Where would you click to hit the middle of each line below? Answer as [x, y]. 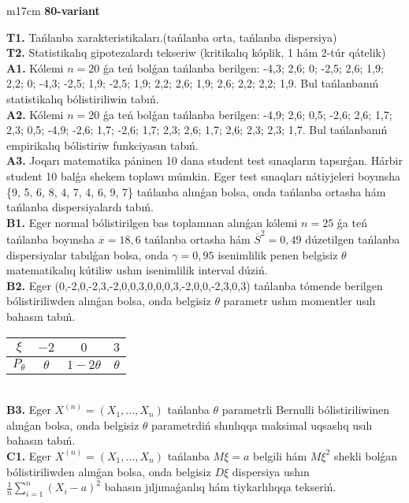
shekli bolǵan [366, 455]
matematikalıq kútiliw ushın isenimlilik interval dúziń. [137, 270]
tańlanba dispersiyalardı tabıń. [80, 207]
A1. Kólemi [35, 67]
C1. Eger [29, 455]
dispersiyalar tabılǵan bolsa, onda [87, 254]
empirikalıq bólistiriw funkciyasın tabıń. [102, 145]
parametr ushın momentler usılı [299, 301]
